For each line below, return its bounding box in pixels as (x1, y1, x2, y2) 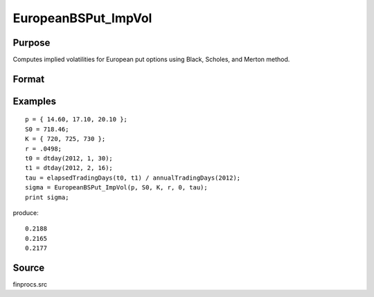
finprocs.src (12, 280, 48, 289)
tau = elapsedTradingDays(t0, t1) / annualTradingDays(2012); (25, 173, 241, 182)
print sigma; (25, 193, 69, 201)
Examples (12, 95, 57, 107)
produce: (12, 209, 39, 217)
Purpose (12, 37, 51, 49)
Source (12, 262, 45, 273)
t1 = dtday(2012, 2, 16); (25, 164, 114, 172)
